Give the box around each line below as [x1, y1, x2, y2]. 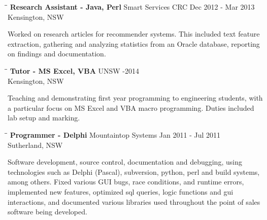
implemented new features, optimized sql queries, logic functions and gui [8, 186, 233, 197]
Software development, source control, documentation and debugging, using [8, 156, 242, 167]
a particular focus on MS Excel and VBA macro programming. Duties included [8, 102, 254, 113]
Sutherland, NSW [8, 139, 63, 150]
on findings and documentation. [8, 48, 106, 59]
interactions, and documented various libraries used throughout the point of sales [8, 196, 260, 207]
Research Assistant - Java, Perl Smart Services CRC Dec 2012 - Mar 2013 [10, 2, 255, 12]
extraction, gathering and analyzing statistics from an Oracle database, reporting [8, 38, 260, 49]
